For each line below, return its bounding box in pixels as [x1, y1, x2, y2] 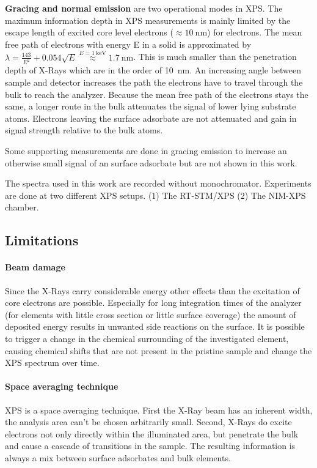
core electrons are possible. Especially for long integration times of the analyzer [5, 296, 302, 309]
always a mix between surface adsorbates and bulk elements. [5, 451, 231, 464]
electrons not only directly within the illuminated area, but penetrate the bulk [5, 427, 299, 440]
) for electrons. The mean [207, 26, 302, 39]
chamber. [5, 201, 39, 214]
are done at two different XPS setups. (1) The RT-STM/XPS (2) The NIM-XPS [5, 188, 306, 201]
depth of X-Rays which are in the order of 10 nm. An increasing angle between [5, 64, 302, 76]
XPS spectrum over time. [5, 356, 100, 369]
